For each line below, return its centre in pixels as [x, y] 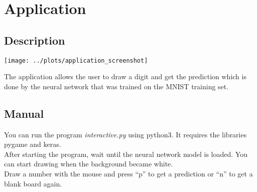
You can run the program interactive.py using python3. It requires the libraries [125, 134]
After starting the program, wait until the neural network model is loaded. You [126, 154]
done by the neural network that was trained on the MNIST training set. [116, 86]
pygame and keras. [33, 144]
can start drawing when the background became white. [89, 164]
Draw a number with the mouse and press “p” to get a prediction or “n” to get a [128, 173]
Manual [24, 113]
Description [35, 40]
